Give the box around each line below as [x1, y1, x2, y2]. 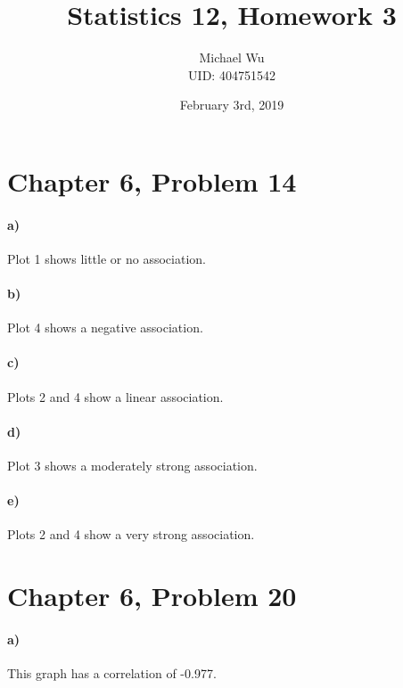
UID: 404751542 [188, 65, 276, 84]
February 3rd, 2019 [179, 95, 284, 114]
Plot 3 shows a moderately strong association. [7, 456, 258, 475]
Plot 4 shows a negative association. [7, 318, 203, 337]
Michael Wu [199, 48, 265, 67]
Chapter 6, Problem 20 [7, 577, 297, 614]
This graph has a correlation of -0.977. [7, 664, 217, 683]
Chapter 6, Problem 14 [7, 162, 297, 199]
